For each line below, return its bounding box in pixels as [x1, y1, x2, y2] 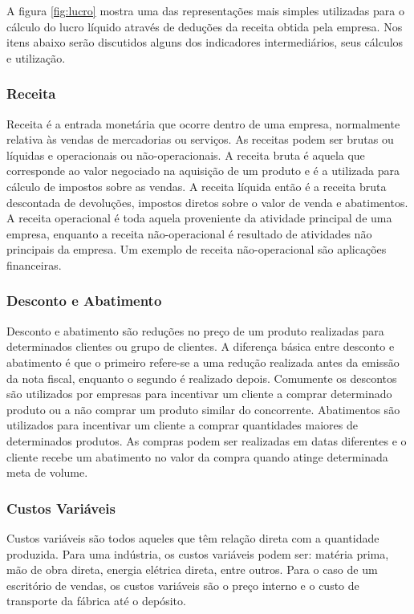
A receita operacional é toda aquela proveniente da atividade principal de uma [6, 209, 392, 226]
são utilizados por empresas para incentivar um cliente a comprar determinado [6, 385, 392, 402]
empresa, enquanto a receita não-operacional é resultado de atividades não [6, 225, 372, 242]
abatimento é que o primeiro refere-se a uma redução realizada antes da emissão [6, 353, 400, 370]
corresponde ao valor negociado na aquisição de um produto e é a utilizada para [6, 162, 400, 179]
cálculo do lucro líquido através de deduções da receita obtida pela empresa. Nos [6, 18, 403, 35]
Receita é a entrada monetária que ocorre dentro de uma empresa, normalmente [6, 115, 400, 132]
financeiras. [6, 256, 62, 273]
